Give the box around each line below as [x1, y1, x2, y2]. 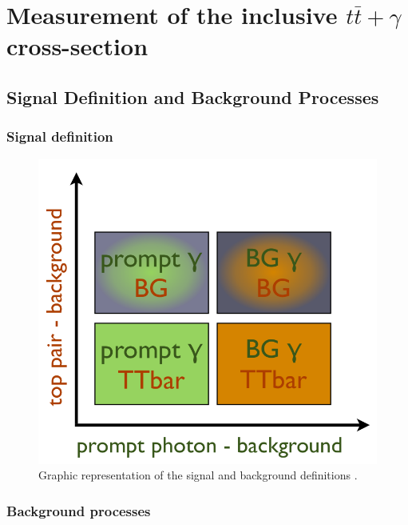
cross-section [6, 30, 149, 62]
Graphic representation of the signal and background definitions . [38, 467, 358, 483]
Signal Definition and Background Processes [6, 84, 379, 109]
